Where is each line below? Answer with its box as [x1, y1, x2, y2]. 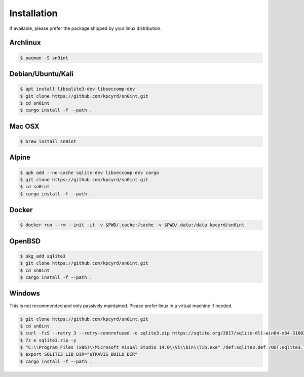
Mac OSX [9, 122, 40, 131]
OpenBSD [9, 237, 41, 245]
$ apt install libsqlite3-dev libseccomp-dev [20, 86, 135, 92]
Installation [9, 8, 58, 19]
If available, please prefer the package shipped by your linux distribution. [9, 25, 162, 31]
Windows [9, 289, 40, 298]
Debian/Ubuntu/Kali [9, 69, 73, 78]
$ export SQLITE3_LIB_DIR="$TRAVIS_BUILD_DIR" [20, 352, 138, 357]
